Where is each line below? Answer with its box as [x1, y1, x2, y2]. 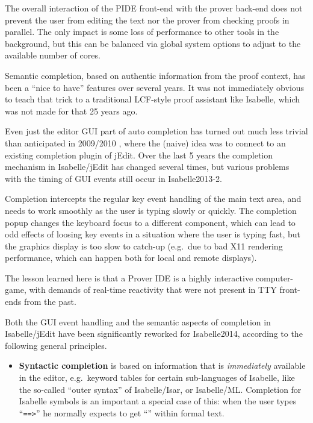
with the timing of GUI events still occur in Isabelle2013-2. [5, 172, 222, 184]
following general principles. [5, 339, 107, 351]
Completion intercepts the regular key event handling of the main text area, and [5, 192, 302, 205]
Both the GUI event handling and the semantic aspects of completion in [5, 315, 271, 328]
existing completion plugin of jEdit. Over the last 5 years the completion [5, 148, 273, 161]
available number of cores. [5, 49, 101, 61]
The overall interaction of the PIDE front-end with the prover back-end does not [5, 2, 303, 14]
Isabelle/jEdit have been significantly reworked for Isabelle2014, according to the [5, 327, 303, 340]
